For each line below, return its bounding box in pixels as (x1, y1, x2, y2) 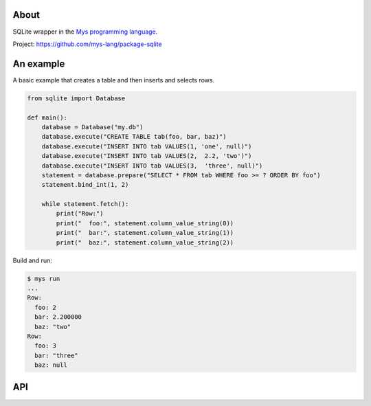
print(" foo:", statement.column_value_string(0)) (56, 219, 234, 227)
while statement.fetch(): (41, 200, 129, 208)
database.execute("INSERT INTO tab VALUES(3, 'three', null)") (41, 161, 263, 170)
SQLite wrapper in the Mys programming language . (12, 27, 158, 36)
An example (12, 58, 65, 69)
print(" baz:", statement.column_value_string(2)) (56, 238, 234, 247)
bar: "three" (34, 351, 78, 359)
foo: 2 (34, 303, 57, 311)
